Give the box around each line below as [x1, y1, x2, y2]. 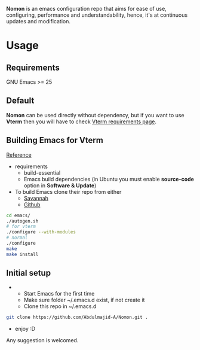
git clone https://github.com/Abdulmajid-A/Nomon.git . [6, 314, 148, 321]
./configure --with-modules [6, 229, 76, 235]
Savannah [23, 194, 49, 202]
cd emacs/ [6, 212, 31, 218]
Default [6, 96, 35, 106]
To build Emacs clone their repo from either [14, 188, 122, 195]
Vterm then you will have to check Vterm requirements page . [6, 118, 157, 125]
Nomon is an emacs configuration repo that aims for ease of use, [6, 5, 167, 12]
